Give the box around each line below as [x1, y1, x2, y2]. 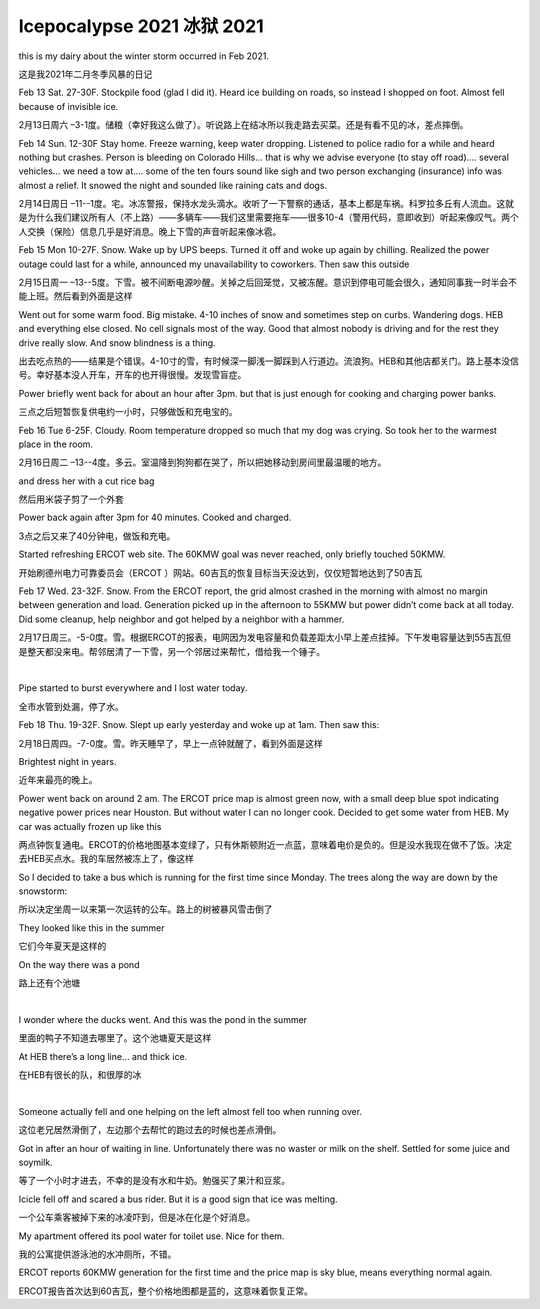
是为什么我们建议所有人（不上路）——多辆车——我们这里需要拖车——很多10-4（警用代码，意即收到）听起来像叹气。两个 [18, 211, 520, 224]
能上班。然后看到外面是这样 [18, 290, 133, 302]
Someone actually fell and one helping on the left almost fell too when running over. [18, 1105, 363, 1117]
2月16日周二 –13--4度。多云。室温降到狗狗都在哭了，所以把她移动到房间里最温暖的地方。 [18, 456, 387, 469]
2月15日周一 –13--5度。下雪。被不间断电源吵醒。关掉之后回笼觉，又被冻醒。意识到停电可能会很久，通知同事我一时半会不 [18, 276, 517, 289]
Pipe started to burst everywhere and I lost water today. [18, 682, 248, 694]
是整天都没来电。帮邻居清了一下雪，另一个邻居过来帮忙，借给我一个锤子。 [18, 645, 325, 657]
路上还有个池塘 [18, 977, 80, 989]
